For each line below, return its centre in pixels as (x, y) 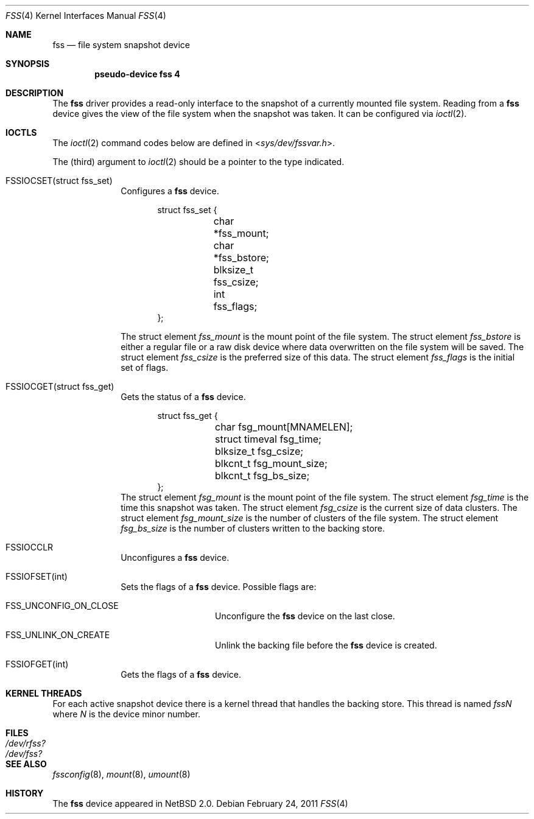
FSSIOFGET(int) (37, 664)
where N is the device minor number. (126, 714)
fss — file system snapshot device (121, 45)
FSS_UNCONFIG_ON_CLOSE (62, 606)
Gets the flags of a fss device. (181, 674)
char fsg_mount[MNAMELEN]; (284, 427)
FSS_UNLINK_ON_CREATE (58, 635)
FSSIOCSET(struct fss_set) (59, 181)
